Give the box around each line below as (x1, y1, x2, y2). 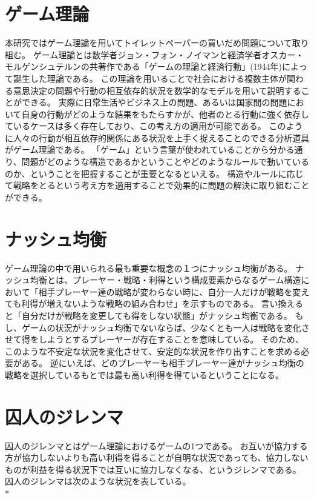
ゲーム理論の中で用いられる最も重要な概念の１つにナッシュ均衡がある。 (5, 261, 293, 274)
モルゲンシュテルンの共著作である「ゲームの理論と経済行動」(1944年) (5, 60, 283, 73)
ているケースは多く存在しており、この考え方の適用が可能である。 (5, 119, 266, 132)
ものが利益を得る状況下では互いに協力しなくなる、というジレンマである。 (5, 463, 301, 475)
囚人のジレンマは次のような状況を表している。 (5, 475, 191, 487)
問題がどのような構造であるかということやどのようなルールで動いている (21, 155, 309, 168)
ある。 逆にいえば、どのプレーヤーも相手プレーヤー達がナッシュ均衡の (21, 357, 304, 369)
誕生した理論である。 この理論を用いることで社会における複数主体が (13, 72, 287, 84)
